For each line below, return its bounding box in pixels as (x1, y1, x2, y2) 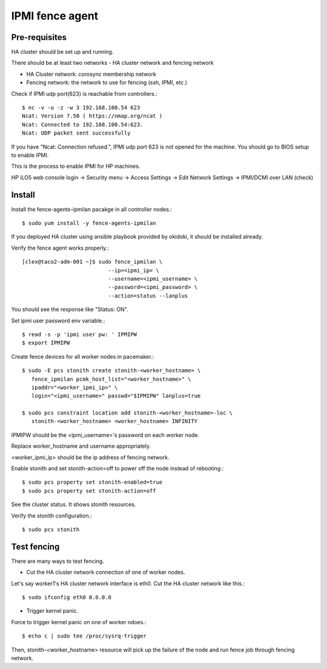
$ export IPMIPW (22, 339, 70, 347)
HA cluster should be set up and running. (11, 48, 114, 56)
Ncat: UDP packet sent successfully (22, 130, 131, 136)
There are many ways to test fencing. (11, 557, 104, 565)
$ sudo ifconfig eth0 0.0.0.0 (22, 594, 112, 601)
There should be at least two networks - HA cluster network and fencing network (11, 59, 214, 67)
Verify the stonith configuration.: (11, 512, 92, 519)
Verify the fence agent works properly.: (11, 244, 109, 251)
